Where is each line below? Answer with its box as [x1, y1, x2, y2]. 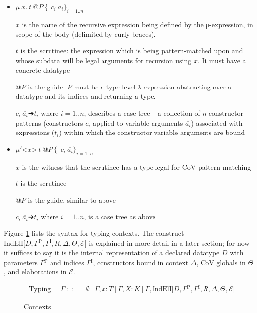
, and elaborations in [4, 267, 67, 277]
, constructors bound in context [93, 257, 189, 267]
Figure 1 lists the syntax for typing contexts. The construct [4, 227, 184, 238]
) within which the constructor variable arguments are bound [59, 127, 245, 137]
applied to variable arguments [93, 117, 183, 128]
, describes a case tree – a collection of [84, 107, 200, 118]
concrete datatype [15, 65, 70, 75]
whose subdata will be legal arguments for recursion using [15, 55, 192, 65]
